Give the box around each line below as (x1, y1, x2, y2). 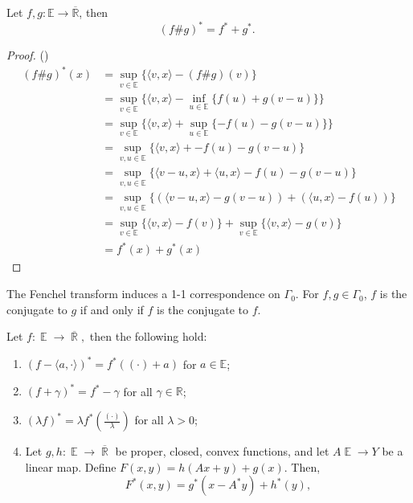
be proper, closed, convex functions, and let (115, 443, 329, 460)
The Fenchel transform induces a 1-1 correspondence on (6, 285, 280, 302)
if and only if (80, 301, 144, 317)
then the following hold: (89, 328, 207, 345)
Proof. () (6, 47, 49, 63)
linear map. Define (25, 458, 117, 475)
